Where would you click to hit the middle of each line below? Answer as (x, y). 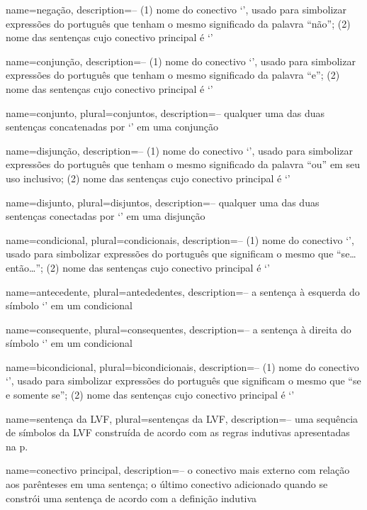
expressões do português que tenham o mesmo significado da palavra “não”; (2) (178, 23)
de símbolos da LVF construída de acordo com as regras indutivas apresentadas (178, 432)
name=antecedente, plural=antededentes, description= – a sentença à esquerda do (183, 291)
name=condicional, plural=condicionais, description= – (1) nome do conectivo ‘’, (180, 239)
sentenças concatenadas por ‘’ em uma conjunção (112, 127)
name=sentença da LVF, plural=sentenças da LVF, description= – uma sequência (182, 418)
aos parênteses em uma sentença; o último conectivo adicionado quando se (167, 484)
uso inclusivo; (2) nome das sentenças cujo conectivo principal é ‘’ (148, 178)
